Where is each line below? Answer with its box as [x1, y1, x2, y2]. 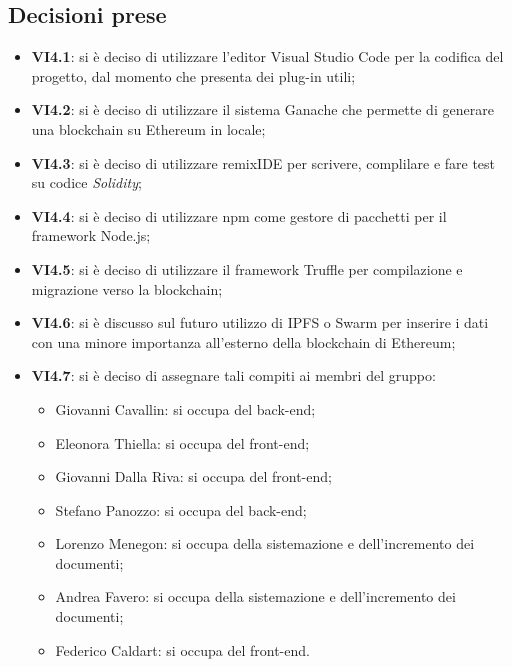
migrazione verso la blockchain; [31, 278, 223, 299]
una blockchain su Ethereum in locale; [31, 118, 266, 139]
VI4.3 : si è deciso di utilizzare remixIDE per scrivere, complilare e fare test [31, 152, 496, 173]
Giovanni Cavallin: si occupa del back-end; [55, 398, 316, 419]
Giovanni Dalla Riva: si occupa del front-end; [55, 466, 332, 487]
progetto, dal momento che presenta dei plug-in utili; [31, 65, 356, 86]
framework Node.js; [31, 225, 151, 246]
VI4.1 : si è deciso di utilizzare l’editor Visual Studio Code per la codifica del [31, 46, 504, 67]
